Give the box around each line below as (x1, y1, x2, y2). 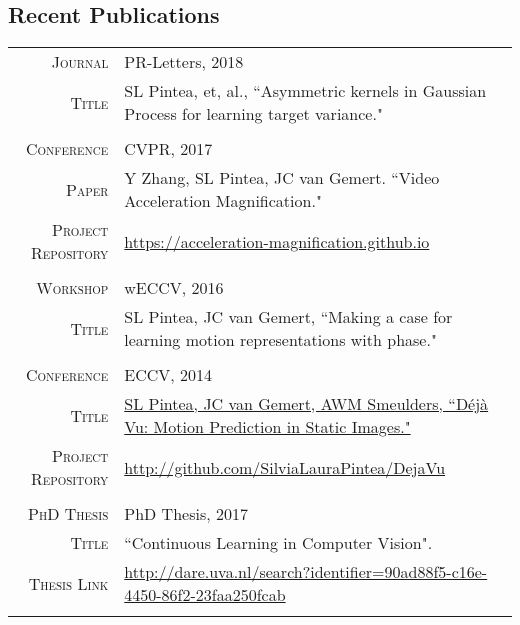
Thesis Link (28, 571, 109, 595)
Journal (51, 50, 109, 74)
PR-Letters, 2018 (124, 50, 244, 74)
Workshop (36, 276, 109, 300)
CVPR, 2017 (124, 137, 213, 161)
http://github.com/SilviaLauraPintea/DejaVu (124, 455, 446, 479)
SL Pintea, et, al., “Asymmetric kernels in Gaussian (124, 79, 487, 103)
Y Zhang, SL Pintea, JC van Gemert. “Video (124, 166, 440, 190)
